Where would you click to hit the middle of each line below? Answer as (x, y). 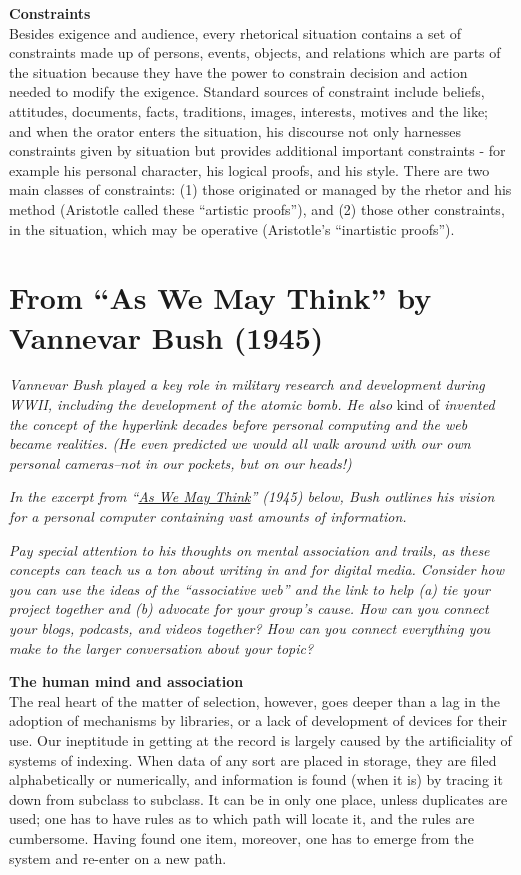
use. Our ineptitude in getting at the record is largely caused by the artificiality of (260, 739)
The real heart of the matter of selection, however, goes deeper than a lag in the (255, 700)
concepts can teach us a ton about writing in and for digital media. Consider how (257, 569)
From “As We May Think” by (220, 297)
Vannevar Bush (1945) (166, 336)
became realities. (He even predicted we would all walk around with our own (240, 443)
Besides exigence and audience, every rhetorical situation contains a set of (235, 32)
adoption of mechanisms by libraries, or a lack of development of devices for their (258, 720)
